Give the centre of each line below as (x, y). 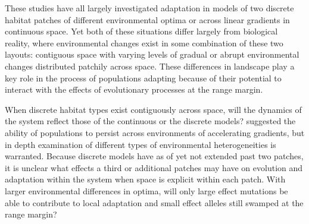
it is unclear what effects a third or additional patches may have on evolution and (154, 167)
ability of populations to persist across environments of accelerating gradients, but (155, 132)
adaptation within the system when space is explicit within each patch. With (145, 179)
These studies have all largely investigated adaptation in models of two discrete (149, 8)
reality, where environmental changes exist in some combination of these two (144, 42)
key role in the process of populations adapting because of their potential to (143, 78)
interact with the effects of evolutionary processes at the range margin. (134, 89)
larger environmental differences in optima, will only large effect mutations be (146, 190)
